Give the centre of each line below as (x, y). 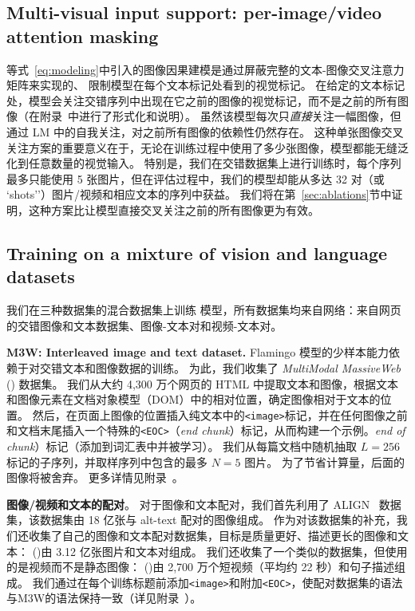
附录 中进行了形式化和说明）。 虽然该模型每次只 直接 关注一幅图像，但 (220, 116)
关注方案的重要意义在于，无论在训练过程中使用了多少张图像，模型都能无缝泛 (207, 147)
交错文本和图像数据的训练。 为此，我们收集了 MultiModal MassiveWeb (220, 367)
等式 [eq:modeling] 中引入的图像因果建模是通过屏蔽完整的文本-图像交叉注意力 (206, 69)
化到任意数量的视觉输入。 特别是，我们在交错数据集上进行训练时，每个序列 (204, 163)
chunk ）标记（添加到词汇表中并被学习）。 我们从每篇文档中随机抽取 (182, 446)
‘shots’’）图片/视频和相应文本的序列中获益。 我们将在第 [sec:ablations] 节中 (199, 194)
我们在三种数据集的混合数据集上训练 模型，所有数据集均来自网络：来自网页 (204, 310)
